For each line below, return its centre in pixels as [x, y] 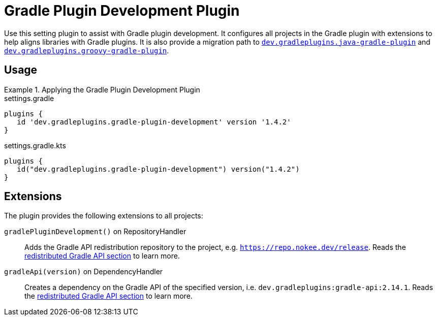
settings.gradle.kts [35, 145]
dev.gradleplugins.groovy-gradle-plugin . [87, 50]
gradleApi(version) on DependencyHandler [84, 272]
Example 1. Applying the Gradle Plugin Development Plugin [102, 89]
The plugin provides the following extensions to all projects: [104, 216]
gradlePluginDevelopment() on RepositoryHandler [95, 232]
